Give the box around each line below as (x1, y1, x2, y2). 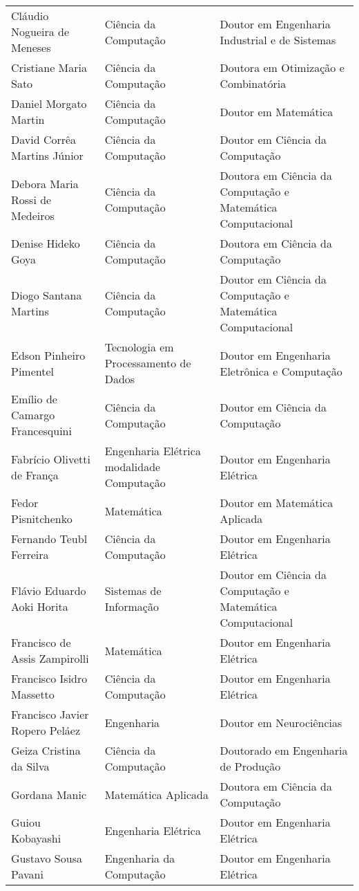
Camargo (11, 407, 55, 423)
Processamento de (104, 355, 191, 371)
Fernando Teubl (11, 531, 88, 546)
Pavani (11, 866, 43, 882)
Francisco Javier (11, 706, 89, 722)
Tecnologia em (104, 339, 174, 355)
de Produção (220, 758, 281, 774)
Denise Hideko (11, 235, 80, 251)
